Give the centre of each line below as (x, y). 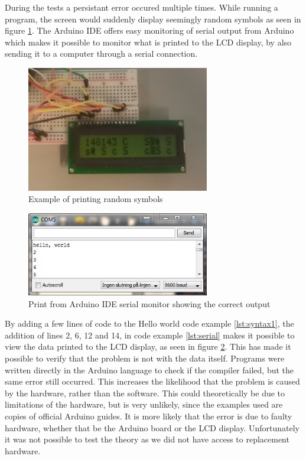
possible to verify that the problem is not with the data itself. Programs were (145, 358)
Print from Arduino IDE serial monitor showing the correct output (149, 303)
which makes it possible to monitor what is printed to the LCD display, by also (148, 42)
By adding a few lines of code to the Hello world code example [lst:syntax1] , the (149, 323)
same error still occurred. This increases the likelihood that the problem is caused (152, 381)
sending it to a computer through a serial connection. (101, 53)
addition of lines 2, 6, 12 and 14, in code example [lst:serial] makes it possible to (150, 335)
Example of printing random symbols (96, 199)
